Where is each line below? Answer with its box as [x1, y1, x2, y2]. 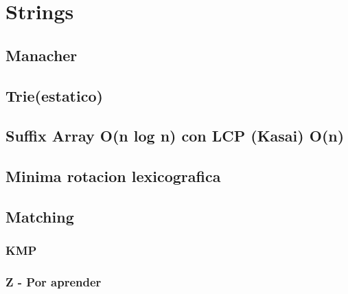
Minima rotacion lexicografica [5, 166, 221, 187]
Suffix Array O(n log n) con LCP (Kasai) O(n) [5, 125, 345, 146]
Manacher [5, 44, 78, 65]
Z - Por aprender [5, 273, 102, 291]
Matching [5, 205, 74, 227]
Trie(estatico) [5, 84, 103, 106]
